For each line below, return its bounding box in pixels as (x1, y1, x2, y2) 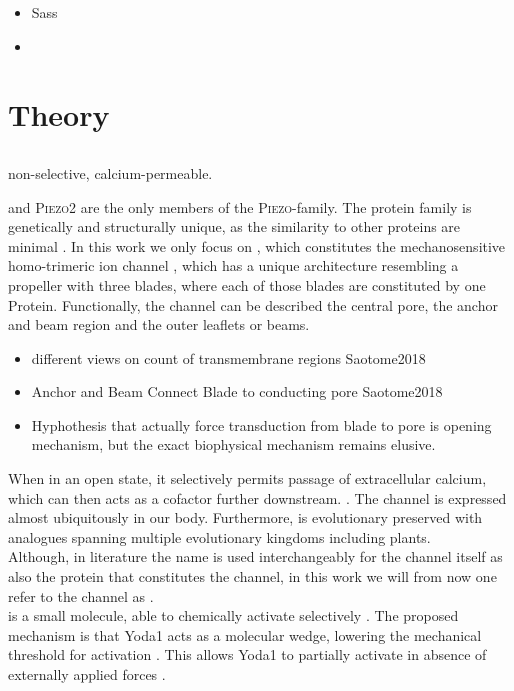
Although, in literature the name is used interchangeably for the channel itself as (8, 546, 503, 567)
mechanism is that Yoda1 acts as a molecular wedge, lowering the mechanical (8, 624, 482, 645)
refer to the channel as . (8, 585, 154, 606)
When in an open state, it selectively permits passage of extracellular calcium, (8, 468, 487, 489)
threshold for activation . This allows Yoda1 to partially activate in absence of (8, 644, 487, 665)
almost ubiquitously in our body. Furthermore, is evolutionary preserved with (8, 507, 483, 528)
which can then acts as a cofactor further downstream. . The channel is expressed (8, 487, 507, 508)
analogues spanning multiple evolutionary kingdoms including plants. (8, 526, 431, 547)
